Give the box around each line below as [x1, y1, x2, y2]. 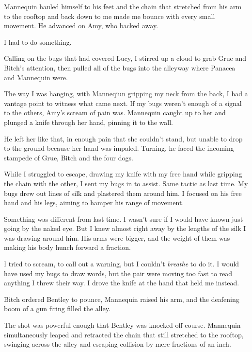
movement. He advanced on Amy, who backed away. [4, 20, 158, 31]
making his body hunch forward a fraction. [4, 242, 131, 252]
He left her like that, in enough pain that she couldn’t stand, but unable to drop [4, 133, 243, 143]
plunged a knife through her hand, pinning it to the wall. [4, 117, 173, 127]
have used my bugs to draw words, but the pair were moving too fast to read [4, 268, 233, 278]
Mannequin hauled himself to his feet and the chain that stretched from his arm [4, 1, 242, 11]
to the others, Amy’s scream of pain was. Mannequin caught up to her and [4, 107, 226, 118]
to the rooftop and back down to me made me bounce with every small [4, 11, 215, 21]
